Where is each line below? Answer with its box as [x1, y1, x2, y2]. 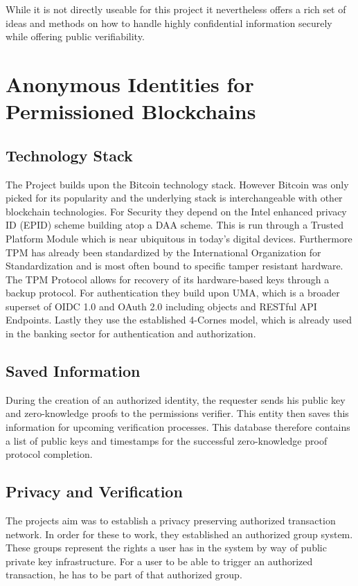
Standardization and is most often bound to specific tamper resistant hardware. [6, 258, 343, 273]
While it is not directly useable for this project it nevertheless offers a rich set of [6, 2, 346, 16]
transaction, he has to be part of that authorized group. [6, 567, 242, 582]
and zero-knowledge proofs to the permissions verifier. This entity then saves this [6, 406, 349, 420]
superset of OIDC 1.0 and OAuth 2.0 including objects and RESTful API [6, 299, 317, 313]
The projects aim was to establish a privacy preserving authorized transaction [6, 513, 336, 528]
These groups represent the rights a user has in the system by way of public [6, 540, 327, 555]
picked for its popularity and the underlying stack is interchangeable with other [6, 190, 343, 205]
